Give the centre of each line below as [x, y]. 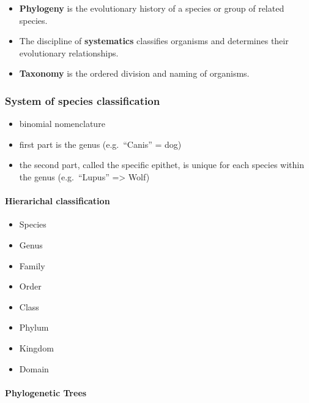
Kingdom [36, 347]
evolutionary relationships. [69, 52]
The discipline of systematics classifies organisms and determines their [154, 41]
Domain [34, 368]
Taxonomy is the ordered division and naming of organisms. [134, 73]
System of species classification [83, 100]
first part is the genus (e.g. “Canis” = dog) [100, 144]
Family [32, 265]
